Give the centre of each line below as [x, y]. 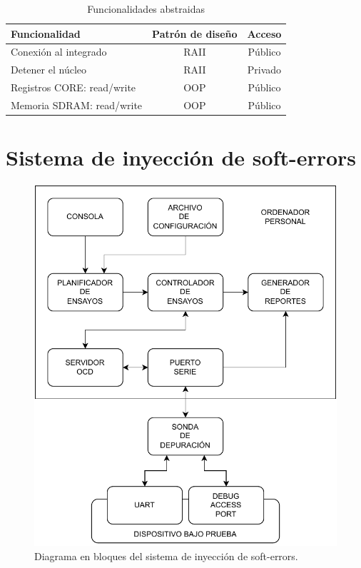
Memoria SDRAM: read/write [77, 105]
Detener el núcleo [49, 70]
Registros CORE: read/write [73, 87]
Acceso [264, 33]
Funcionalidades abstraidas [146, 9]
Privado [264, 70]
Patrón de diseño [195, 33]
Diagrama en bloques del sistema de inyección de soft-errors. [166, 556]
